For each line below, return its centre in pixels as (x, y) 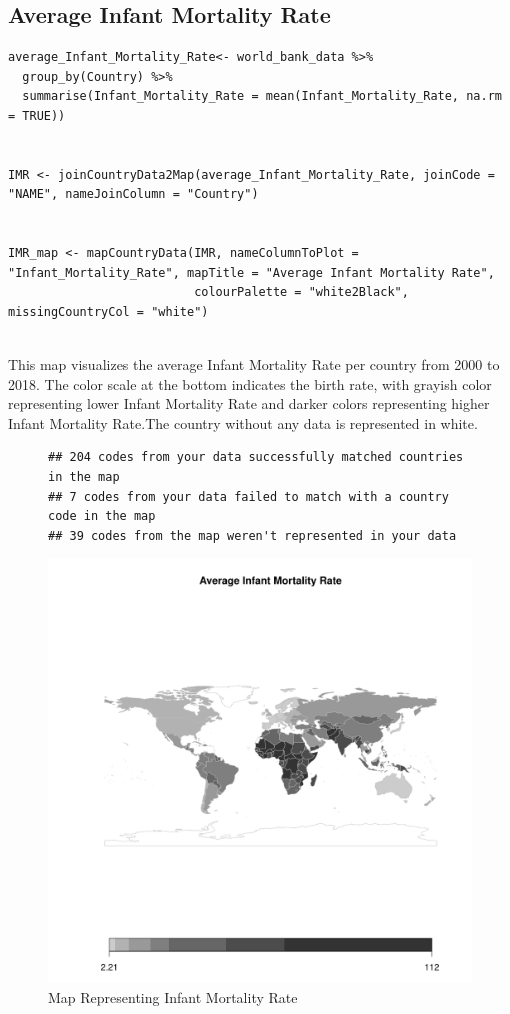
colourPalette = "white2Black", (301, 292)
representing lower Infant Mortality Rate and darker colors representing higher (249, 403)
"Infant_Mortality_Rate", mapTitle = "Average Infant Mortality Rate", (251, 272)
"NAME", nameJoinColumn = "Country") (133, 194)
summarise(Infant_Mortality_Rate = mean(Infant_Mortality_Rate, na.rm (262, 96)
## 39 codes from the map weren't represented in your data (252, 535)
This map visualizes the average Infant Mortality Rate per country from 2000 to (254, 364)
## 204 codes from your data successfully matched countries (256, 457)
